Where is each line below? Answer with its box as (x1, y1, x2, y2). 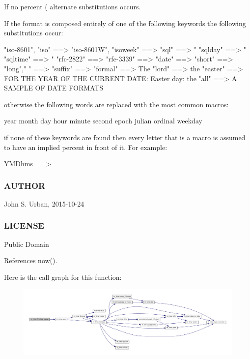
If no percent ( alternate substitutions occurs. (4, 1, 141, 11)
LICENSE (4, 219, 44, 232)
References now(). (4, 255, 57, 266)
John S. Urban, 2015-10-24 (4, 198, 84, 209)
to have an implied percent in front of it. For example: (4, 142, 167, 152)
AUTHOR (4, 179, 46, 191)
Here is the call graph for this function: (4, 271, 122, 282)
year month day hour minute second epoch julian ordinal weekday (4, 116, 202, 126)
